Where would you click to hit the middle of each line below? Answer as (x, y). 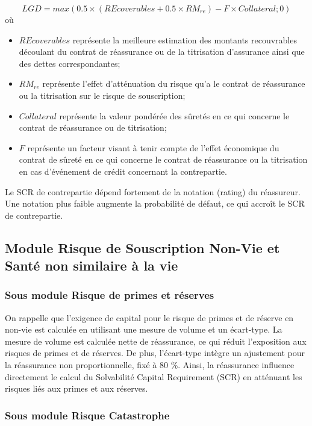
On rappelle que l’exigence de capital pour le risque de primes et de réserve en (149, 317)
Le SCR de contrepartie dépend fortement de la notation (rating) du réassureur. (153, 191)
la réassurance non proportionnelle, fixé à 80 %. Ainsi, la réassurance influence (150, 365)
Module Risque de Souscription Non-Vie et (142, 247)
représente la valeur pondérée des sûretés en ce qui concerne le (174, 115)
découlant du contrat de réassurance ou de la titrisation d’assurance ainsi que (162, 52)
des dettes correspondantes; (70, 63)
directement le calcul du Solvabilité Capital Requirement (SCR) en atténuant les (154, 376)
